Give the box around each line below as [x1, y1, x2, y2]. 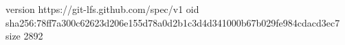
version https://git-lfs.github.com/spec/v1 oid [5, 2, 199, 16]
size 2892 [5, 29, 43, 43]
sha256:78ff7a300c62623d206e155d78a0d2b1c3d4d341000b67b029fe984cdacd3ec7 [5, 15, 340, 29]
